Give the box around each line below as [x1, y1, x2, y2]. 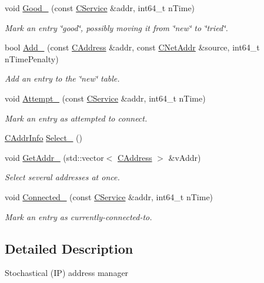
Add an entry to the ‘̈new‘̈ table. [5, 72, 120, 85]
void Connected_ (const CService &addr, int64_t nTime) [5, 190, 213, 203]
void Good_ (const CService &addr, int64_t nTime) [5, 2, 195, 14]
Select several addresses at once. [5, 171, 120, 183]
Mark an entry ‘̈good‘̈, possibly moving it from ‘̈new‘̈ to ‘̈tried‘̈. [5, 21, 228, 33]
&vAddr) [168, 151, 201, 163]
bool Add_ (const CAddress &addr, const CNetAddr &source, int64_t [5, 41, 260, 53]
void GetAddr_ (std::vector [5, 151, 104, 163]
